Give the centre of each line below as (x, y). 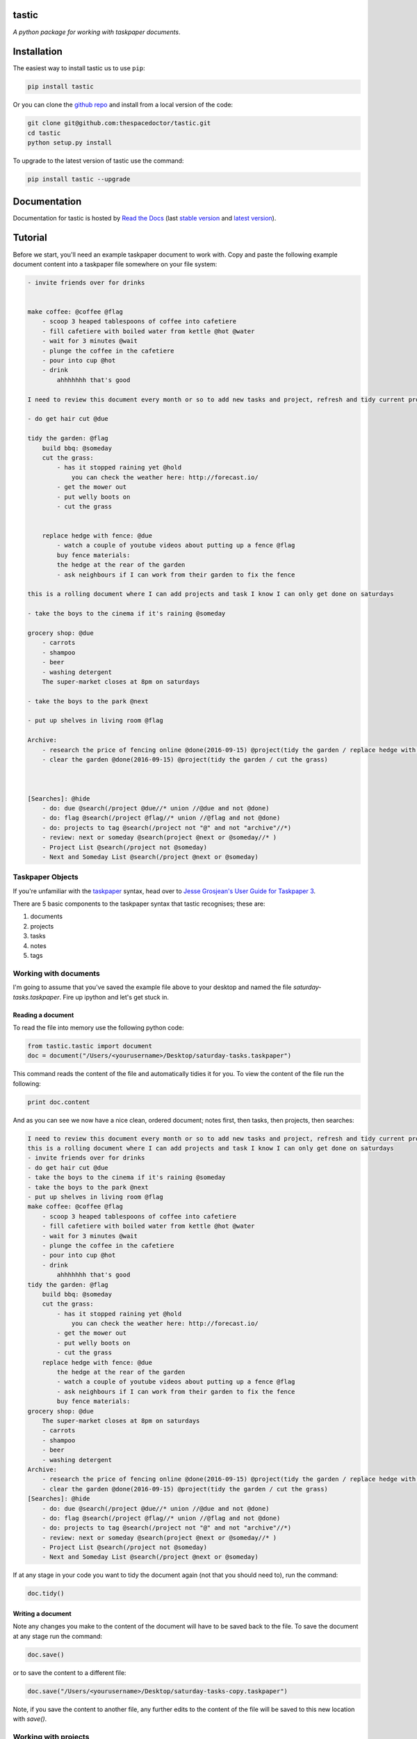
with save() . (30, 1719)
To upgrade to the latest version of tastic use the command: (98, 161)
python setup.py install (70, 143)
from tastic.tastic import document (90, 1046)
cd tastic (44, 133)
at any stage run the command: (58, 1636)
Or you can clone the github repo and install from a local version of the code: (123, 105)
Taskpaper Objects (46, 877)
